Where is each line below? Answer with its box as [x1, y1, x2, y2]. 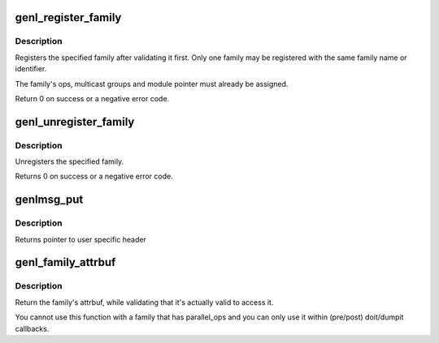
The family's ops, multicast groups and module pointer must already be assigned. [15, 79, 289, 88]
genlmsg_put [15, 193, 84, 207]
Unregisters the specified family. [15, 156, 124, 166]
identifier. [15, 64, 47, 74]
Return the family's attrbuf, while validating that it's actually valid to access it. [15, 297, 274, 307]
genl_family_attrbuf [15, 255, 116, 269]
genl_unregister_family [15, 114, 135, 129]
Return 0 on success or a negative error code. [15, 93, 170, 103]
